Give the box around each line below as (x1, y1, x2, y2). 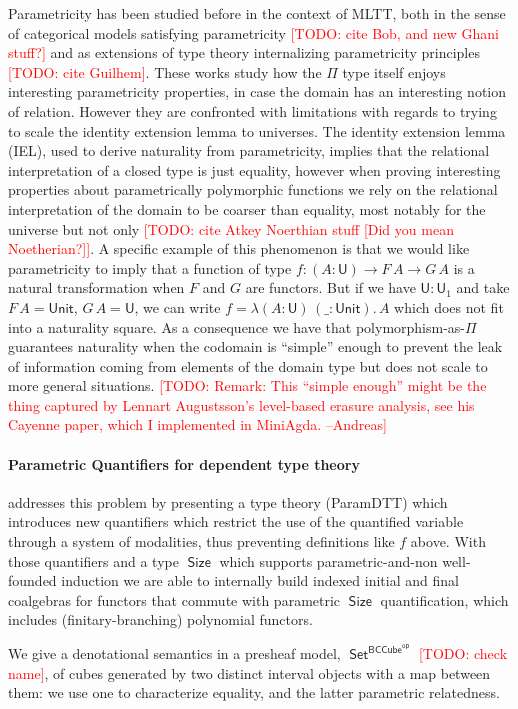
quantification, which (380, 589, 509, 610)
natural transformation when (8, 277, 185, 298)
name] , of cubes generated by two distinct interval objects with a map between (8, 662, 491, 683)
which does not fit (394, 296, 504, 317)
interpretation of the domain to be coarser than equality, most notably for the (8, 198, 486, 219)
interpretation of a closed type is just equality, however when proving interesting (8, 159, 501, 180)
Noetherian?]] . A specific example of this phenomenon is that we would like (8, 238, 470, 259)
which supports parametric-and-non (219, 550, 438, 571)
